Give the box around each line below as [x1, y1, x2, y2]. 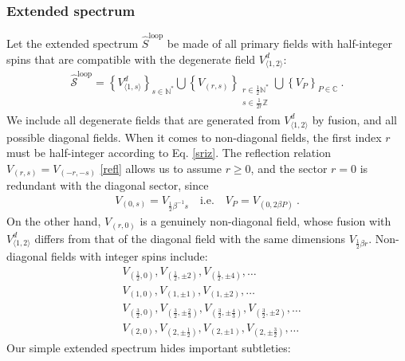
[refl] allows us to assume [100, 159, 222, 176]
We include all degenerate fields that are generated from [6, 111, 281, 128]
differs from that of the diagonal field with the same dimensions [34, 230, 346, 246]
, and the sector [250, 159, 328, 176]
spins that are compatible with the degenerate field [6, 50, 256, 67]
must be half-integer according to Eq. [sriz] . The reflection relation [6, 144, 331, 161]
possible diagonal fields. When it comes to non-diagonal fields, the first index [6, 128, 382, 145]
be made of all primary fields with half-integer [167, 34, 393, 51]
